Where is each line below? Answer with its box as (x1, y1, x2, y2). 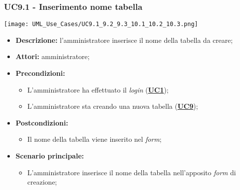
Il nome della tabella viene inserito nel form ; (27, 134, 162, 144)
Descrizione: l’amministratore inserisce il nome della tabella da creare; (15, 34, 233, 45)
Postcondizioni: (15, 117, 69, 127)
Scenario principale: (15, 151, 84, 161)
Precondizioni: (15, 68, 65, 78)
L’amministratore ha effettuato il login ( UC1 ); (27, 84, 169, 95)
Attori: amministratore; (15, 51, 90, 62)
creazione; (27, 177, 57, 187)
